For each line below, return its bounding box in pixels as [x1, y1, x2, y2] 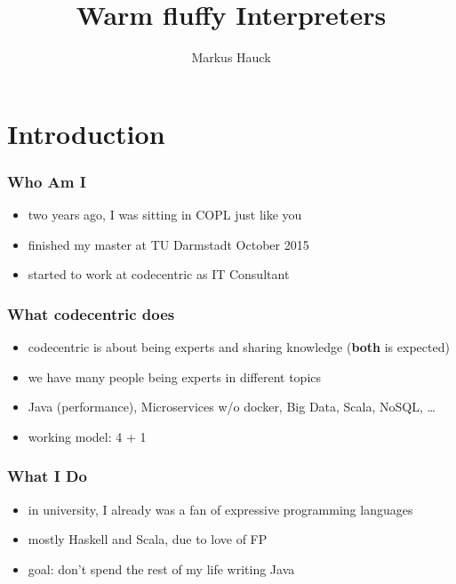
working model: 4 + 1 [28, 427, 147, 445]
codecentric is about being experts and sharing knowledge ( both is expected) [28, 338, 450, 356]
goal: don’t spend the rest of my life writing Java [28, 559, 295, 578]
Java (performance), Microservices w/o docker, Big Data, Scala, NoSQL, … [28, 397, 436, 416]
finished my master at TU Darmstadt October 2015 [28, 235, 309, 253]
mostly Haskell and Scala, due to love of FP [28, 530, 268, 548]
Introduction [7, 115, 165, 151]
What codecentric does [7, 302, 175, 324]
